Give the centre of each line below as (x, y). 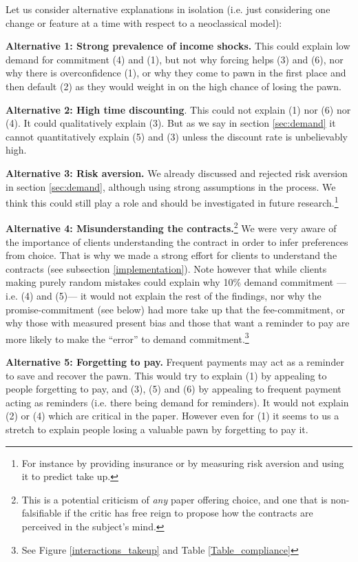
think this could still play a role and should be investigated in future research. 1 (172, 201)
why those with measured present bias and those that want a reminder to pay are (178, 323)
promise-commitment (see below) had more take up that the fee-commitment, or (175, 309)
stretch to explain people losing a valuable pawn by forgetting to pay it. (157, 429)
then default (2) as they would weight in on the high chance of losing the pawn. (173, 86)
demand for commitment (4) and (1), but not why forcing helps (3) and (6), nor (175, 59)
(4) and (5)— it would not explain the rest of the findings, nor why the (171, 295)
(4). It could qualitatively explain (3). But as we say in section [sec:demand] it (171, 123)
